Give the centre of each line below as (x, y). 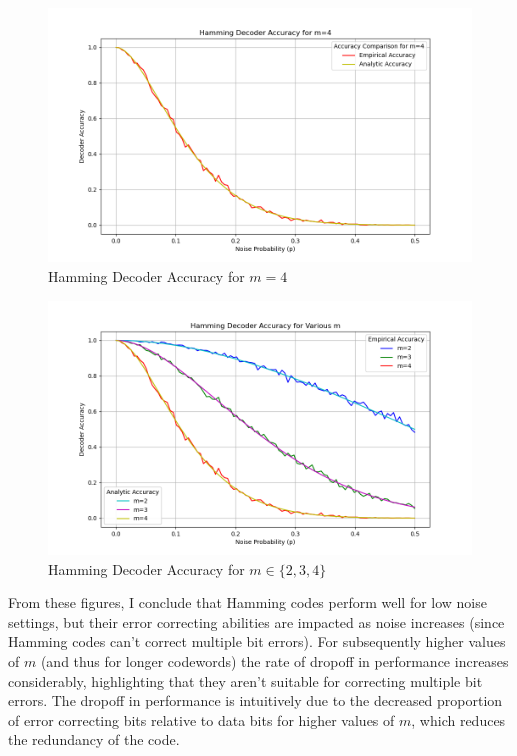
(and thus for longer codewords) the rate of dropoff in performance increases (274, 660)
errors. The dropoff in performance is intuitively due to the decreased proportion (255, 700)
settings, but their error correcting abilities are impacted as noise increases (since (256, 621)
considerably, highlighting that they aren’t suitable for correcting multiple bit (245, 680)
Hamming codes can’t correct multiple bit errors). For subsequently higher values (257, 641)
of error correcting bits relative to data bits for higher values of (201, 719)
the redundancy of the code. (94, 739)
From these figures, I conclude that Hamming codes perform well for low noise (247, 602)
